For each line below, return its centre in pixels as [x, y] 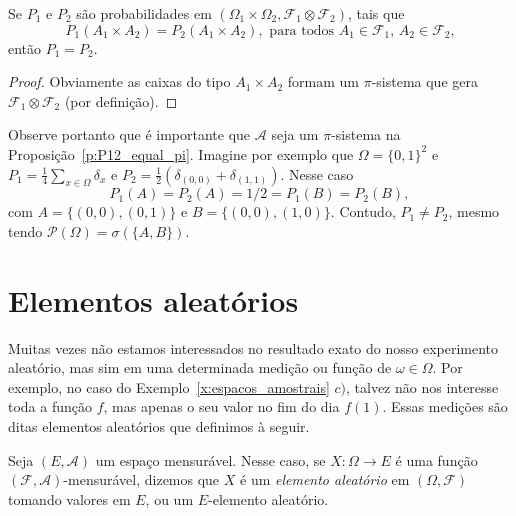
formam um [323, 81]
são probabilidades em [144, 13]
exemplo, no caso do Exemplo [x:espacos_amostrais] [169, 386]
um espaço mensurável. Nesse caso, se [210, 459]
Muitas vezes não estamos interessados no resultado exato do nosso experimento [253, 347]
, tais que [376, 13]
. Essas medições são [445, 406]
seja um [295, 134]
